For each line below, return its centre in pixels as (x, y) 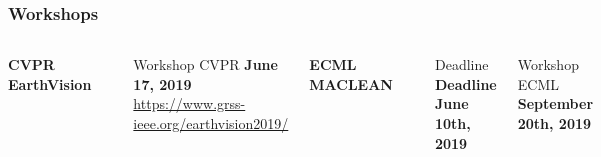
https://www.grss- (189, 103)
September (555, 103)
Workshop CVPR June (205, 64)
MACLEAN (351, 83)
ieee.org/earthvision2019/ (211, 123)
